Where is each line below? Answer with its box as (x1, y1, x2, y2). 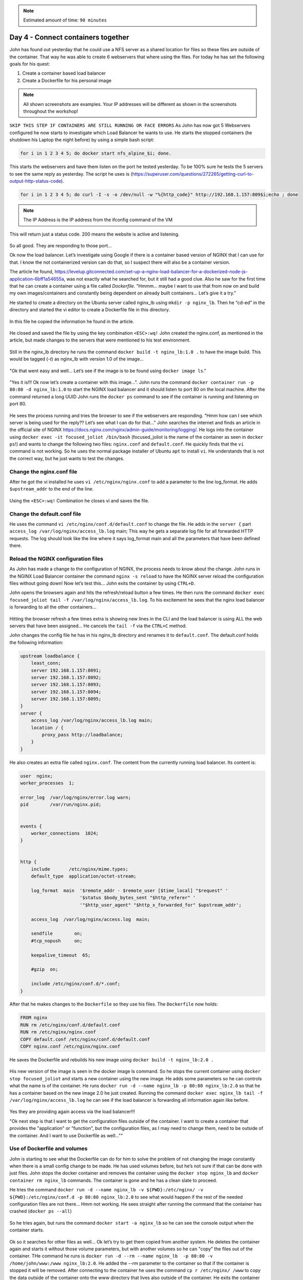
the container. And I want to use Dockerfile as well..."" (9, 1132, 123, 1139)
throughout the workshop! (23, 108, 79, 115)
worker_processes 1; (20, 780, 75, 786)
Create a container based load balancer (22, 70, 106, 76)
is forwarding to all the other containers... (9, 604, 97, 610)
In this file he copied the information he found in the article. (9, 318, 135, 325)
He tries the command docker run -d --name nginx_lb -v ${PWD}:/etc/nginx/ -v (9, 1187, 204, 1193)
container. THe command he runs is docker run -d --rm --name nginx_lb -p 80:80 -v (9, 1253, 213, 1259)
